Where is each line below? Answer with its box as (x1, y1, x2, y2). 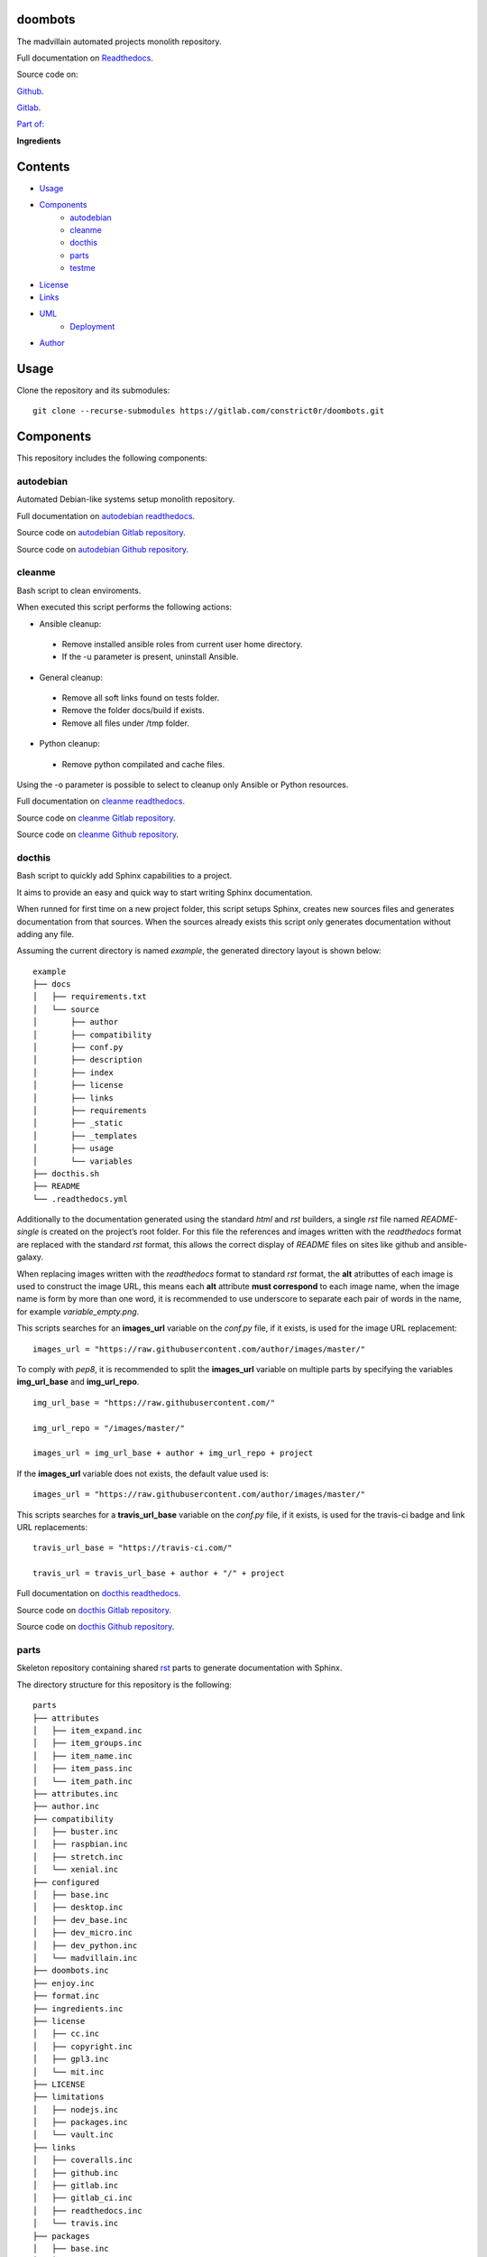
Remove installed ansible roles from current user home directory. (61, 638, 303, 649)
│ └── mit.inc (32, 2067, 105, 2076)
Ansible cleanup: (39, 618, 102, 629)
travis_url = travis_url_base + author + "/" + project (32, 1568, 285, 1579)
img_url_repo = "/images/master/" (32, 1423, 185, 1433)
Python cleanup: (39, 738, 101, 749)
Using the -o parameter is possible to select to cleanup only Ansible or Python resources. (16, 779, 349, 790)
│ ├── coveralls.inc (32, 2155, 133, 2166)
